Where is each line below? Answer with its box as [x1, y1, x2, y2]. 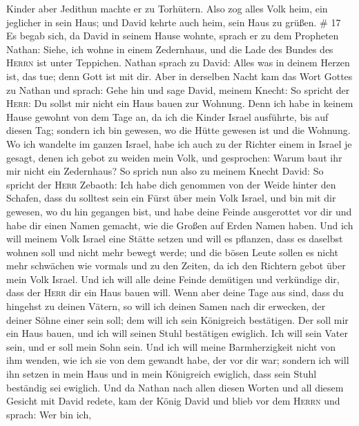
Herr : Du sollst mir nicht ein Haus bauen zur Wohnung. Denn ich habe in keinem [6, 96, 353, 110]
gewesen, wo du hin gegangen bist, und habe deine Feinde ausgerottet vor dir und [6, 204, 352, 218]
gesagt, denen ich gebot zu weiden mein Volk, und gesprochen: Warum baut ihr [6, 150, 342, 164]
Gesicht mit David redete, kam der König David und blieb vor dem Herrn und [6, 394, 340, 408]
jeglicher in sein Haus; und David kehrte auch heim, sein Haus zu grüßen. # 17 [6, 14, 341, 29]
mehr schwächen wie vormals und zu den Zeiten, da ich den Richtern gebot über [6, 258, 346, 273]
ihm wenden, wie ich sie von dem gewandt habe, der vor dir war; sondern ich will [6, 353, 349, 367]
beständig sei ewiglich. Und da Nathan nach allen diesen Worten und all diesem [6, 380, 344, 394]
